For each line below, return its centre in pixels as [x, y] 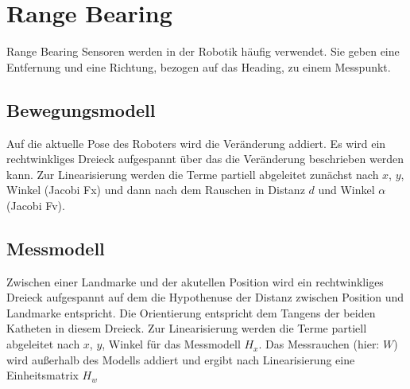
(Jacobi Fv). [36, 205]
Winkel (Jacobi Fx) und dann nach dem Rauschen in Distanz [156, 190]
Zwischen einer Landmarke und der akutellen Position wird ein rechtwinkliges [195, 281]
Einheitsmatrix [43, 375]
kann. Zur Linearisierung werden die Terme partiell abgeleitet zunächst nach [193, 174]
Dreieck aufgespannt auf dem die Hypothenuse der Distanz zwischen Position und [205, 297]
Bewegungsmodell [81, 109]
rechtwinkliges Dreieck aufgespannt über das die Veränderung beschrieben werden [205, 159]
